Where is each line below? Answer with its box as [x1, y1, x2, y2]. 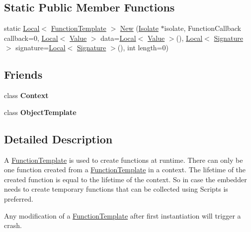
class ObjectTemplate [4, 107, 77, 117]
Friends [4, 67, 43, 82]
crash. [4, 220, 22, 231]
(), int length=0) [117, 42, 168, 53]
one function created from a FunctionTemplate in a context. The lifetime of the [4, 164, 246, 175]
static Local [4, 23, 40, 33]
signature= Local [15, 42, 66, 53]
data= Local [100, 32, 136, 43]
